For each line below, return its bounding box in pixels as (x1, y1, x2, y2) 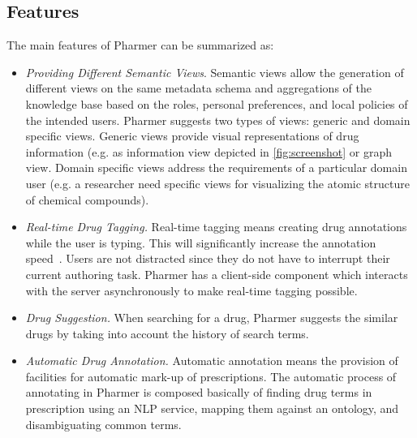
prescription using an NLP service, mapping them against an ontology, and (25, 400, 399, 417)
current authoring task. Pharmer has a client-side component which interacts (25, 265, 408, 282)
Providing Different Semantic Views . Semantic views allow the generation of (25, 63, 404, 80)
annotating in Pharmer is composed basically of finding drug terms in (25, 384, 372, 401)
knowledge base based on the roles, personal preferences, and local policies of (25, 95, 408, 112)
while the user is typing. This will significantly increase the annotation (25, 234, 376, 251)
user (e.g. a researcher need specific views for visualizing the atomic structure (25, 174, 410, 191)
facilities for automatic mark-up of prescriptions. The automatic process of (25, 367, 397, 384)
